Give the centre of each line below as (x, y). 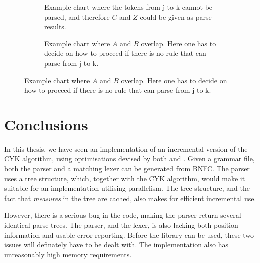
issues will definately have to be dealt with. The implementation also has (116, 245)
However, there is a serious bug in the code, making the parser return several (123, 215)
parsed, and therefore (77, 16)
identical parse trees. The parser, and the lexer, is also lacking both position (121, 225)
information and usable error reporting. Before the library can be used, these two (129, 235)
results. (55, 26)
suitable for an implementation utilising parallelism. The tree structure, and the (127, 188)
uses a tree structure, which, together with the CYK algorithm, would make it (125, 178)
